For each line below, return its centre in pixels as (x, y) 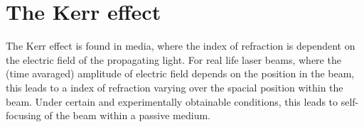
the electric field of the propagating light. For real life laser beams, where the (173, 59)
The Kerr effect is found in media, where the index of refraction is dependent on (181, 46)
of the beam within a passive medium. (128, 115)
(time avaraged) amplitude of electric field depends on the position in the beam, (180, 73)
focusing (23, 115)
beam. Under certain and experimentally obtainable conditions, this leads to (172, 101)
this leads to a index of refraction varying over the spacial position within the (175, 87)
